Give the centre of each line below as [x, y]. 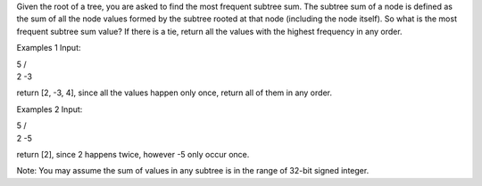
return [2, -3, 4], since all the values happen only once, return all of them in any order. [174, 93]
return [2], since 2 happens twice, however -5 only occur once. [133, 154]
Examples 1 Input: [49, 48]
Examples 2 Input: [50, 109]
